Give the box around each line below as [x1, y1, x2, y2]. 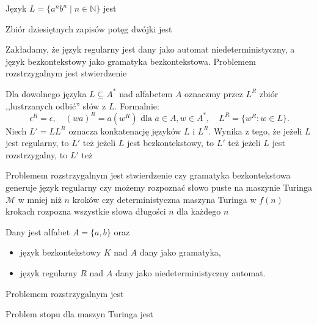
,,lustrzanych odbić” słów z [5, 99, 106, 112]
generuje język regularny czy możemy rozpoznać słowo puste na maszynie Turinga [5, 181, 313, 194]
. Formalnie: [114, 99, 159, 112]
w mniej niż [18, 193, 62, 205]
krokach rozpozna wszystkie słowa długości [5, 205, 166, 218]
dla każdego [177, 205, 221, 218]
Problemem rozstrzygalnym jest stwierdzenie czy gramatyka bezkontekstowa [5, 169, 291, 182]
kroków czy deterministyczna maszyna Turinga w [72, 193, 257, 205]
